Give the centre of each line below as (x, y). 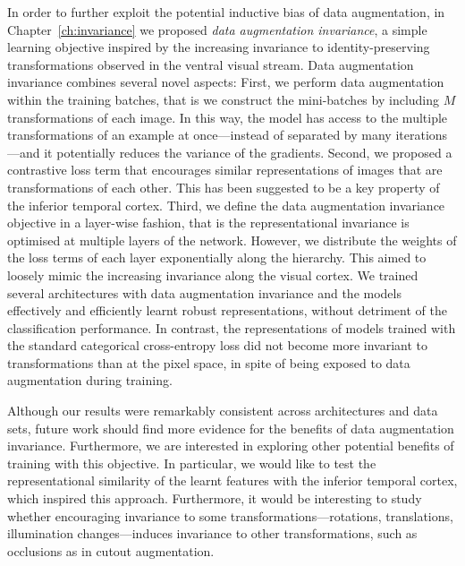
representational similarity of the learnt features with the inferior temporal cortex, (232, 480)
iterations (422, 135)
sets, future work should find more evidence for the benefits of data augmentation (231, 428)
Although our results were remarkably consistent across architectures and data (223, 411)
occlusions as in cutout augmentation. (111, 550)
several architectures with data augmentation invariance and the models (204, 292)
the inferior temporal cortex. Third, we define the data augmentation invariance (226, 205)
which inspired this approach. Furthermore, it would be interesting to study (215, 498)
